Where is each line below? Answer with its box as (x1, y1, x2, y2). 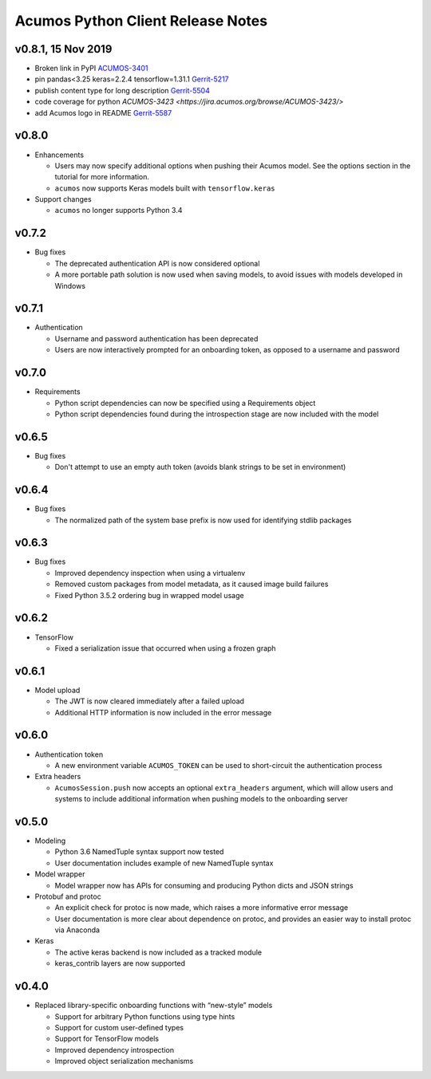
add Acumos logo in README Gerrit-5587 (34, 108, 172, 117)
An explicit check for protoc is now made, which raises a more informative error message (54, 903, 349, 912)
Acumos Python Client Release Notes (14, 12, 267, 30)
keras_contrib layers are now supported (54, 959, 186, 968)
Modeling (34, 836, 66, 845)
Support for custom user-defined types (54, 1022, 184, 1032)
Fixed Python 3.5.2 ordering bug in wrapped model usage (54, 590, 244, 600)
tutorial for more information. (54, 172, 149, 182)
